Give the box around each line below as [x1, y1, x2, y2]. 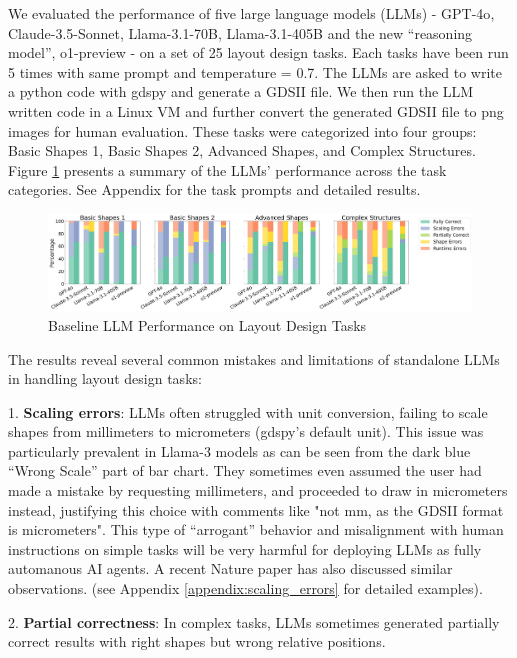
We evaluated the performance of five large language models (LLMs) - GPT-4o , [8, 3, 495, 23]
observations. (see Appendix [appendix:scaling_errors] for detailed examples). [8, 578, 483, 599]
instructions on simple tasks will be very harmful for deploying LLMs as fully [8, 538, 482, 559]
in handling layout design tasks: [8, 368, 202, 389]
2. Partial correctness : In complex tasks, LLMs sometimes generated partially [8, 611, 500, 632]
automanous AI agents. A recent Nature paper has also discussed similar [8, 558, 453, 579]
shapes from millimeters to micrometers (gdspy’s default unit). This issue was [8, 421, 484, 442]
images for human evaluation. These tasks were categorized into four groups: [8, 120, 477, 141]
